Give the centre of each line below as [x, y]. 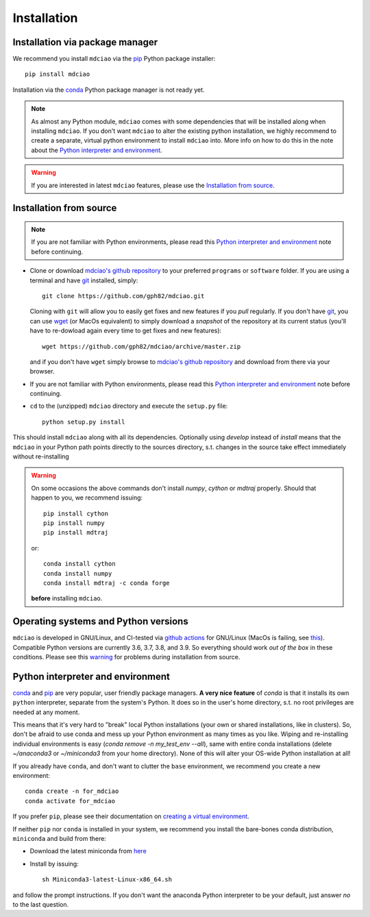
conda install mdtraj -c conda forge [107, 583]
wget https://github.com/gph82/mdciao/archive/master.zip [141, 346]
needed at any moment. [46, 712]
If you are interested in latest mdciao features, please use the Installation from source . [153, 185]
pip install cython [76, 513]
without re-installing [41, 456]
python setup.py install [84, 422]
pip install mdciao [58, 74]
